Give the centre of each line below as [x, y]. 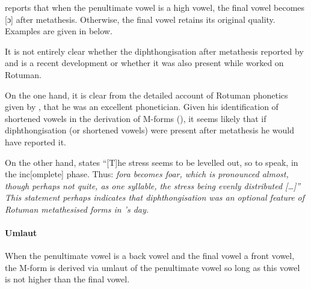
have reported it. [35, 141]
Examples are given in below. [59, 31]
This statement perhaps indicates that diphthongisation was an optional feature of [155, 197]
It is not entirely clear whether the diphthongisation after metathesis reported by [154, 51]
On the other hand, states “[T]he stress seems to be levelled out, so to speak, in [152, 162]
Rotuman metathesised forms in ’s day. [77, 209]
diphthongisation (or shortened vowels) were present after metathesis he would [149, 130]
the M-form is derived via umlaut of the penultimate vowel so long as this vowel [152, 267]
